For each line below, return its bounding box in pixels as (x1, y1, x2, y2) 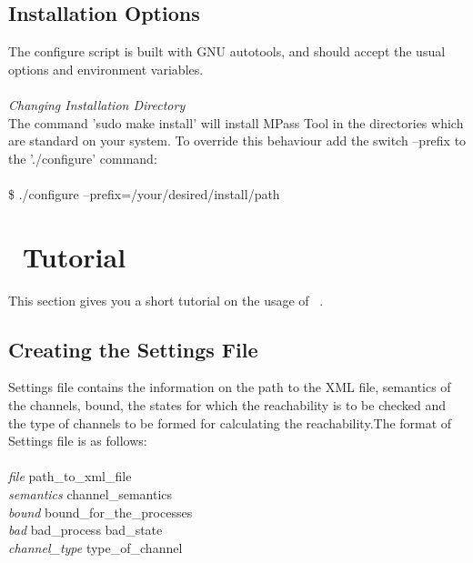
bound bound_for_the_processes (8, 502, 193, 521)
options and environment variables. (8, 59, 204, 78)
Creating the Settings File (8, 335, 258, 363)
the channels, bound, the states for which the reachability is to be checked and (8, 396, 447, 415)
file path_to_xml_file (8, 467, 132, 486)
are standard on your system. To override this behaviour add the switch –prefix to (8, 131, 467, 150)
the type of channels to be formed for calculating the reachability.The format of (8, 413, 452, 432)
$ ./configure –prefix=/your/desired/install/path (8, 184, 280, 203)
